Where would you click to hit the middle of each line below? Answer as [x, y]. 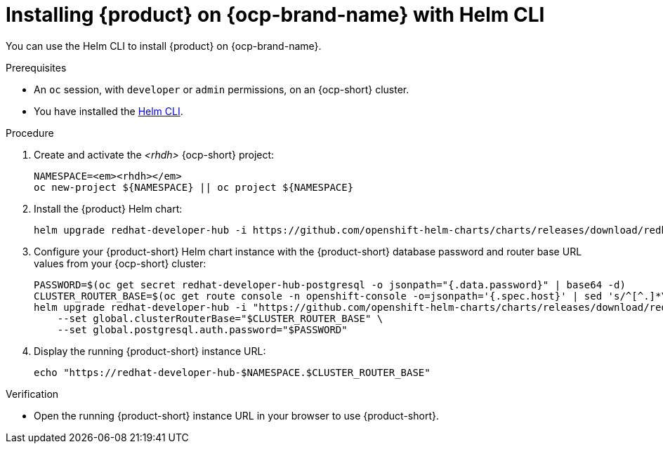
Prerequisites [36, 67]
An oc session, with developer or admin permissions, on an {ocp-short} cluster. [222, 89]
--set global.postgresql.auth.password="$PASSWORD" [202, 329]
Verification [32, 394]
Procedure [30, 133]
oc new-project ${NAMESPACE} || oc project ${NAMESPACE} [194, 187]
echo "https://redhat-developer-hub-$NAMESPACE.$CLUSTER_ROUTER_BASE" [232, 372]
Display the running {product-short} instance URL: [150, 351]
